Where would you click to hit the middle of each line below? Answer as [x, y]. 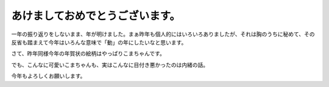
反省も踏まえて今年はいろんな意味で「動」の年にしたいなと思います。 [99, 42]
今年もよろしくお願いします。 [48, 76]
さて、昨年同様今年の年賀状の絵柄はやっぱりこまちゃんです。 [88, 54]
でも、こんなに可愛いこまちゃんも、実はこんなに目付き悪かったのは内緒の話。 [110, 64]
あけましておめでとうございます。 [96, 16]
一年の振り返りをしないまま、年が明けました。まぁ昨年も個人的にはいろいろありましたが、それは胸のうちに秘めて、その [163, 34]
